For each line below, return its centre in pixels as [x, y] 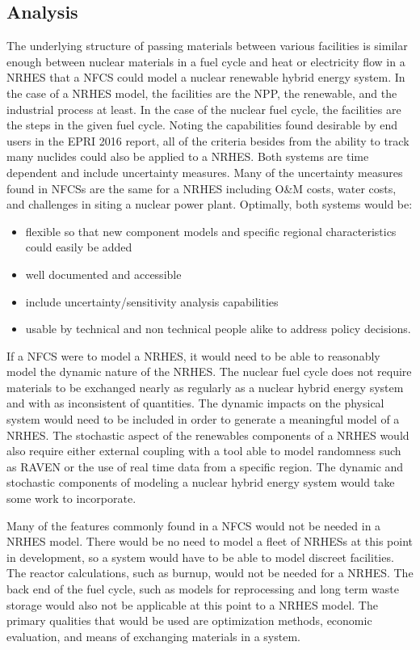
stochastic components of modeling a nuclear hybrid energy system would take [201, 482]
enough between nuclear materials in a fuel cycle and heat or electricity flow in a [206, 61]
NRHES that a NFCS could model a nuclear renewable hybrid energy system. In [206, 77]
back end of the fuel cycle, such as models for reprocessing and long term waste [203, 589]
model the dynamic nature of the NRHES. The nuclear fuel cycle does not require [209, 371]
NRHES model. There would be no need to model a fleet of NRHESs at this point [210, 541]
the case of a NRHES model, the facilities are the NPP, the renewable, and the [202, 93]
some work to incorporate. [71, 498]
